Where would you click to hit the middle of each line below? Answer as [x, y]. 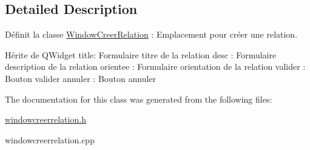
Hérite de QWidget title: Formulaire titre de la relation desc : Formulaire [141, 54]
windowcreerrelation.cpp [50, 139]
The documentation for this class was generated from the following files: [139, 99]
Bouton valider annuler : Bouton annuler [81, 78]
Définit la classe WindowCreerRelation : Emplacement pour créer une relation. [151, 34]
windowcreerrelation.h [45, 119]
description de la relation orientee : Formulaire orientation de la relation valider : [155, 66]
